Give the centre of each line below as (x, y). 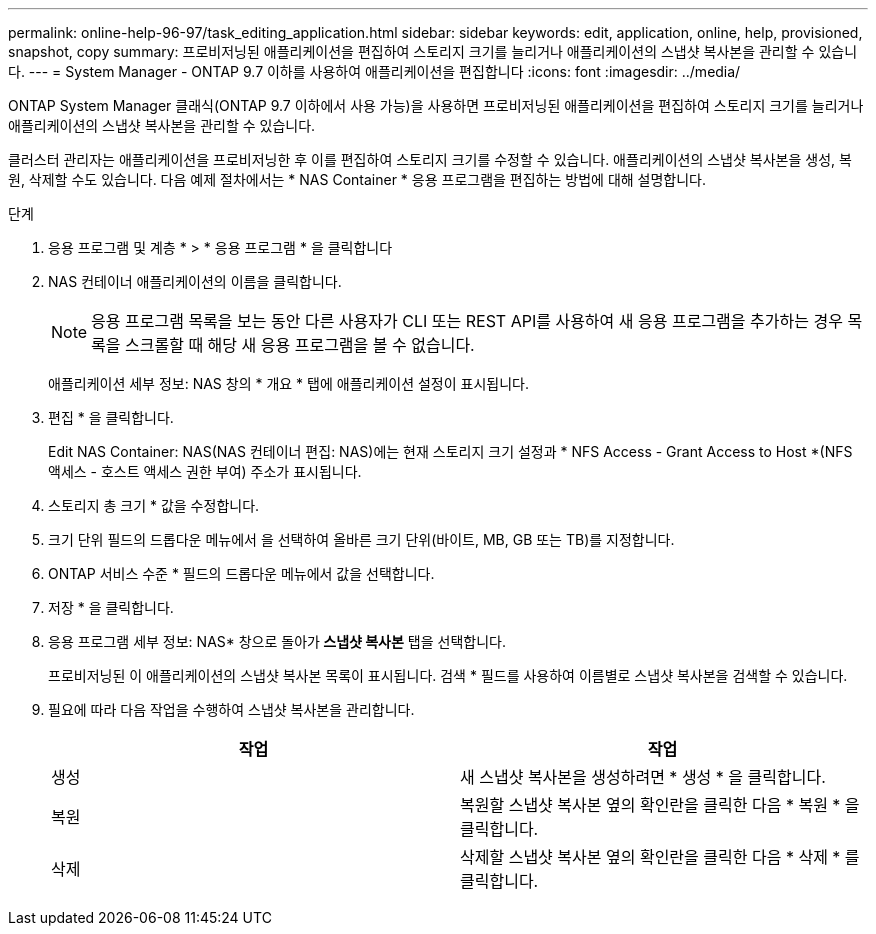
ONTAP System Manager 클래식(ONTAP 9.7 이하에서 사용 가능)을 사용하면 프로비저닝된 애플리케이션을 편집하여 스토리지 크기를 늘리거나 (436, 105)
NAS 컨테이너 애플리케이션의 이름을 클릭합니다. (195, 281)
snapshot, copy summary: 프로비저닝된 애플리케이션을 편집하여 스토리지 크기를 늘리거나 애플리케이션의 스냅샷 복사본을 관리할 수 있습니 (433, 51)
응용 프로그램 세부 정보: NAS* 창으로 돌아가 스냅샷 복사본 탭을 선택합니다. (277, 641)
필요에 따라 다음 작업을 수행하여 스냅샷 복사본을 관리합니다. (231, 709)
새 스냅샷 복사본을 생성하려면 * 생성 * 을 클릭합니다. (643, 777)
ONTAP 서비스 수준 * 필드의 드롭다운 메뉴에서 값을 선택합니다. (241, 573)
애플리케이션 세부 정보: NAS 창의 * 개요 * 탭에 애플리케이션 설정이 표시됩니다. (288, 383)
